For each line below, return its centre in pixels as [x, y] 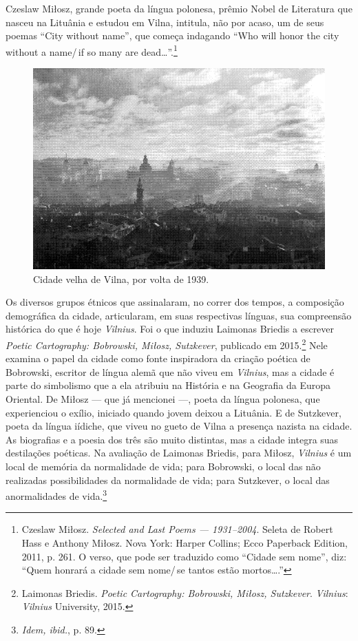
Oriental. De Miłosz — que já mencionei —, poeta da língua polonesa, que [163, 398]
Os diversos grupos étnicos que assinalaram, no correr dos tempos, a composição [175, 302]
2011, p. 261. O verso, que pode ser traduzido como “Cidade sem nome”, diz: [184, 556]
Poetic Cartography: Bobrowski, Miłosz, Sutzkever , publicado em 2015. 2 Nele [167, 344]
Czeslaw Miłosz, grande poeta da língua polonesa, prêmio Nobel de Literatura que [179, 8]
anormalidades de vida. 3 [56, 495]
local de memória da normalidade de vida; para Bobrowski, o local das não [163, 466]
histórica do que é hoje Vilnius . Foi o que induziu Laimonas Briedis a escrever [170, 329]
